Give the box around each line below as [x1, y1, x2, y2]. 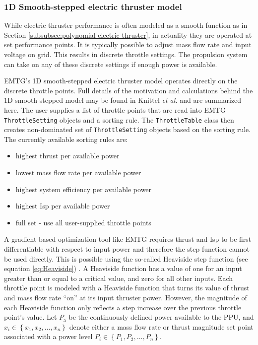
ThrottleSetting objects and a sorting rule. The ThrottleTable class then [4, 114, 234, 125]
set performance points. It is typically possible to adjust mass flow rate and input [4, 39, 252, 50]
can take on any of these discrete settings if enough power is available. [4, 59, 217, 69]
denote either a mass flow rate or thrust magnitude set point [69, 321, 254, 332]
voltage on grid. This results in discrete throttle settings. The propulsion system [4, 49, 248, 59]
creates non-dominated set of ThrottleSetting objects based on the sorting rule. [4, 124, 251, 135]
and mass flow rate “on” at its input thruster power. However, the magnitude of [4, 292, 247, 302]
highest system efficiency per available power [15, 184, 152, 194]
